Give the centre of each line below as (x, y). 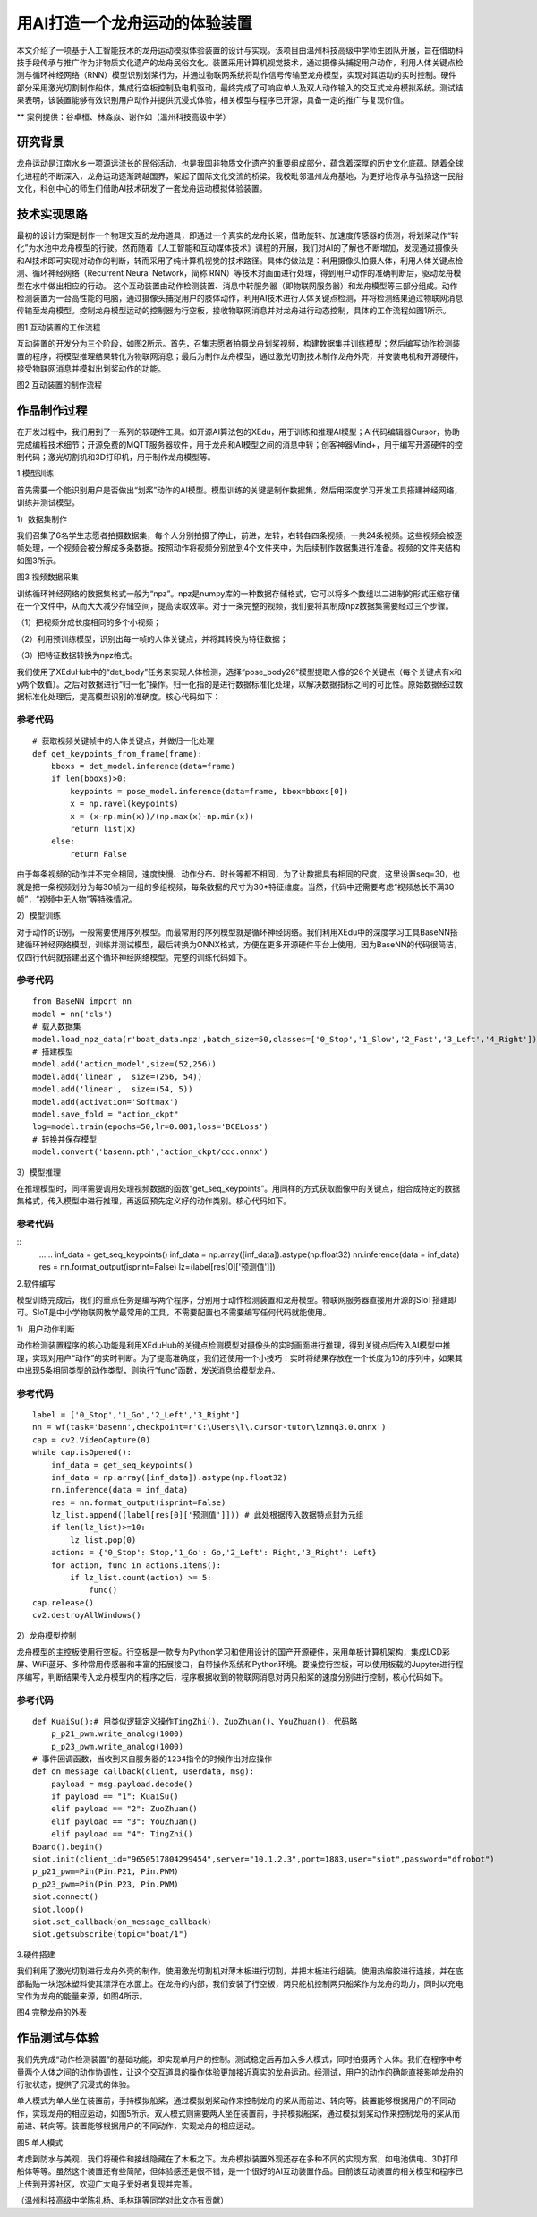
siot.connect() (66, 1897)
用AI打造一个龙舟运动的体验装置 (134, 23)
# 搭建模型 (53, 1052)
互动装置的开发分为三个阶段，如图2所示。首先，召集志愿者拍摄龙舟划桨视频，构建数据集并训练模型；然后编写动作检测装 (239, 344)
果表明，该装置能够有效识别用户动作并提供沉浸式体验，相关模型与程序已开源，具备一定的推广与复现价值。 (213, 100)
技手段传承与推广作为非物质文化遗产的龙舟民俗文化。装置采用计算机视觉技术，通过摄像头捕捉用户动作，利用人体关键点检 (240, 62)
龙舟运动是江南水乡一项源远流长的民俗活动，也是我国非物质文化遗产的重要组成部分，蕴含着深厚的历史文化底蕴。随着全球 (240, 163)
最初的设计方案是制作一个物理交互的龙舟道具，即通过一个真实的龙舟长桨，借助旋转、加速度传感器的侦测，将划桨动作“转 (238, 235)
